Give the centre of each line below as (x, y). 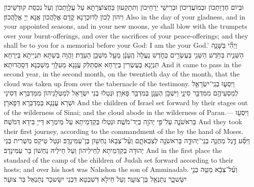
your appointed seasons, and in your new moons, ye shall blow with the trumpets (126, 26)
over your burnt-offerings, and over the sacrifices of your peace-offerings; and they (126, 35)
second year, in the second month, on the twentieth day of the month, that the (122, 74)
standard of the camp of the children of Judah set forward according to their (119, 159)
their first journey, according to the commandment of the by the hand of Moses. (124, 131)
